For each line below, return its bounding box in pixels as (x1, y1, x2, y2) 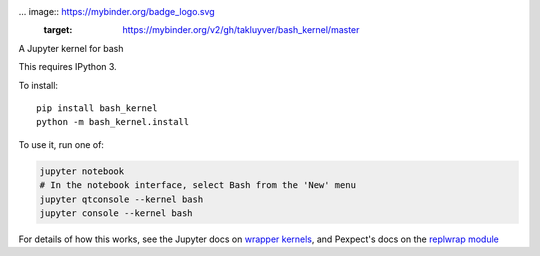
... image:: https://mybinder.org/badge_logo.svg (18, 6, 215, 17)
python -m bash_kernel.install (36, 116, 190, 128)
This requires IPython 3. (18, 61, 117, 73)
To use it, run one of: (18, 138, 105, 150)
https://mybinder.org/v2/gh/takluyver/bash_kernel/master (122, 24, 360, 36)
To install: (18, 79, 59, 91)
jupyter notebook (39, 165, 125, 177)
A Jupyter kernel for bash (18, 42, 124, 54)
